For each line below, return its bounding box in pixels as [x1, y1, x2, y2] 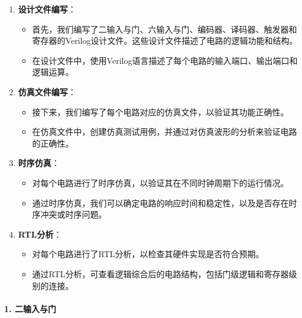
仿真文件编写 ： [18, 85, 76, 98]
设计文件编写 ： [18, 3, 76, 15]
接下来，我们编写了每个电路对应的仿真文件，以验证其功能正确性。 [32, 105, 289, 118]
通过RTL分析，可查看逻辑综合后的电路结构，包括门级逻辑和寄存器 [32, 267, 289, 280]
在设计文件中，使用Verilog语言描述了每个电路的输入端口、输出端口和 [32, 54, 298, 66]
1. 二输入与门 [4, 302, 56, 314]
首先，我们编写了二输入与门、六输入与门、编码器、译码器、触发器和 [32, 22, 297, 35]
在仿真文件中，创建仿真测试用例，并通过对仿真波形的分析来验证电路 [32, 125, 297, 138]
